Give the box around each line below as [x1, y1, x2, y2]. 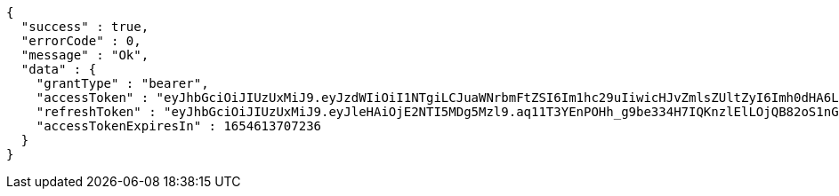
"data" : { [20, 62, 97, 76]
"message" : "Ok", [20, 48, 149, 62]
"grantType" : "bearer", [36, 76, 209, 90]
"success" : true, [20, 20, 149, 34]
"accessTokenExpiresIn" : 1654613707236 [36, 119, 322, 133]
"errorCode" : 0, [20, 34, 141, 48]
